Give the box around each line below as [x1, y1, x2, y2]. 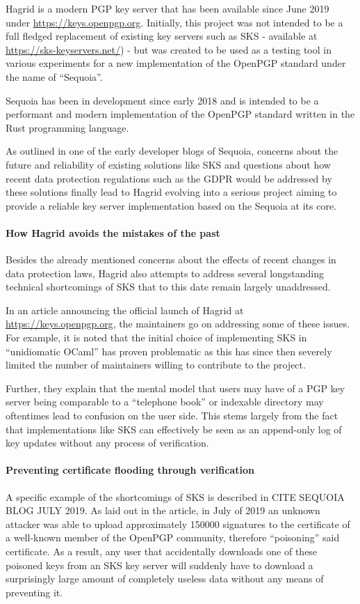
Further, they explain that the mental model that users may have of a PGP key [6, 380, 345, 395]
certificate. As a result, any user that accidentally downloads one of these [6, 544, 318, 558]
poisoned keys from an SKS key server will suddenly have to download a [6, 557, 313, 572]
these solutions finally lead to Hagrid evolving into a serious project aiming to [6, 185, 337, 199]
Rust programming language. [6, 120, 129, 134]
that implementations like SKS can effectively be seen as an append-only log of [6, 421, 342, 436]
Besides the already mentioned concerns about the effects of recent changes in [6, 252, 336, 267]
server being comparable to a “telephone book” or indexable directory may [6, 394, 324, 409]
